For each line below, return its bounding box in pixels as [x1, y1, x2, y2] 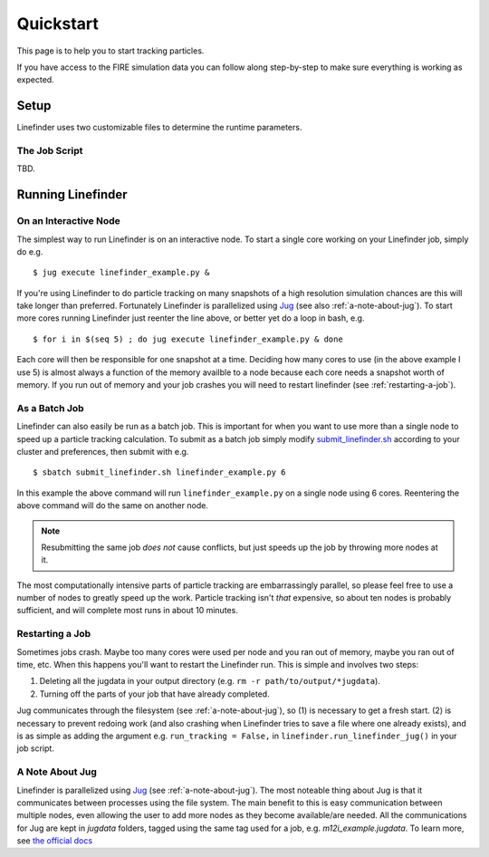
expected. [16, 74, 54, 85]
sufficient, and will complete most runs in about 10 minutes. [16, 605, 239, 616]
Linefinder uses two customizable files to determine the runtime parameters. [16, 122, 302, 133]
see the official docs [16, 835, 93, 846]
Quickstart [16, 14, 100, 34]
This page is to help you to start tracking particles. [16, 45, 205, 56]
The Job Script [16, 145, 83, 157]
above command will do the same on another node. [16, 500, 208, 511]
